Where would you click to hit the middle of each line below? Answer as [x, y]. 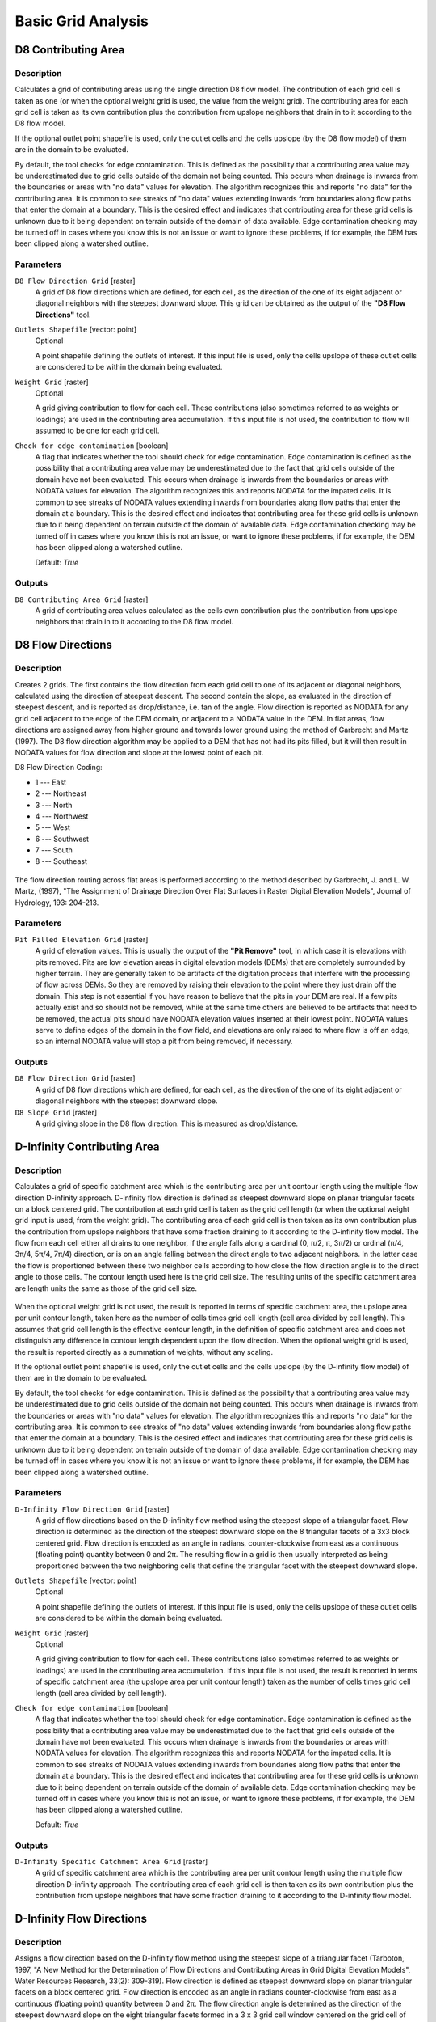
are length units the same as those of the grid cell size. [106, 1288]
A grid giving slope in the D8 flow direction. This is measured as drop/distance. [167, 1123]
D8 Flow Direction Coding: [59, 768]
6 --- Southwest [62, 839]
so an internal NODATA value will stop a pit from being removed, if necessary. [164, 1041]
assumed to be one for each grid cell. [97, 431]
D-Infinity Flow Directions [81, 1918]
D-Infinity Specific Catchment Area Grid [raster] [111, 1861]
